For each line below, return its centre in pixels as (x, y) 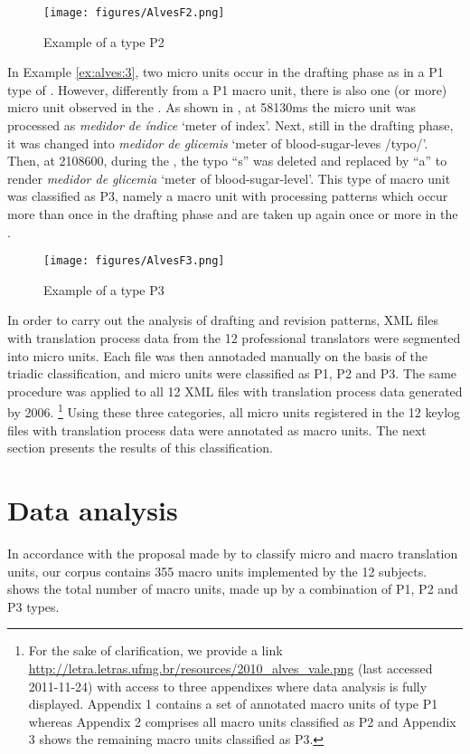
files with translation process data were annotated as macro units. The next (217, 429)
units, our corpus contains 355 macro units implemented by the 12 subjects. (217, 571)
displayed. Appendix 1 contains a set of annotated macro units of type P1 (233, 704)
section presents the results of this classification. (140, 448)
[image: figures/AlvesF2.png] (134, 13)
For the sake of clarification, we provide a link (155, 650)
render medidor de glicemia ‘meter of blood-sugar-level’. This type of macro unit (229, 178)
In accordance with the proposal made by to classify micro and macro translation (233, 553)
